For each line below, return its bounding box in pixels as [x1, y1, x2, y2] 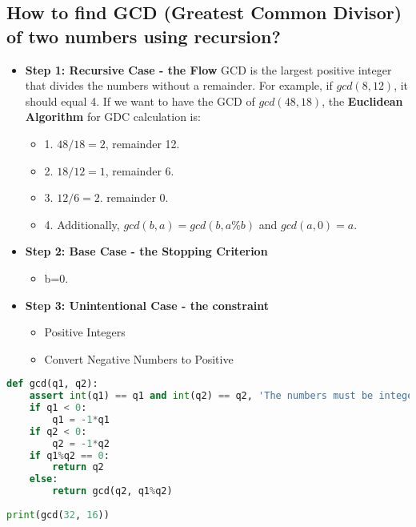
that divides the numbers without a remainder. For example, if [25, 77, 333, 94]
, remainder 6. [105, 162, 174, 179]
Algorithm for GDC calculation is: [25, 108, 201, 125]
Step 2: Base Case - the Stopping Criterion [25, 243, 268, 259]
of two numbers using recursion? [6, 23, 281, 48]
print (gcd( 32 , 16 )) [6, 509, 110, 521]
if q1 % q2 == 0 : [29, 449, 110, 461]
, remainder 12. [105, 135, 180, 151]
